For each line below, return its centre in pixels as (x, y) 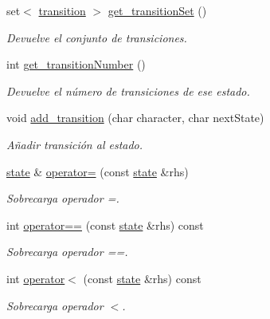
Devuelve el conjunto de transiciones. (97, 37)
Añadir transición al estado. (75, 144)
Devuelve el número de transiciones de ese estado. (128, 91)
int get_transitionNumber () (76, 64)
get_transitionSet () (157, 10)
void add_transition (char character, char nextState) (135, 118)
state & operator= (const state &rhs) (98, 171)
